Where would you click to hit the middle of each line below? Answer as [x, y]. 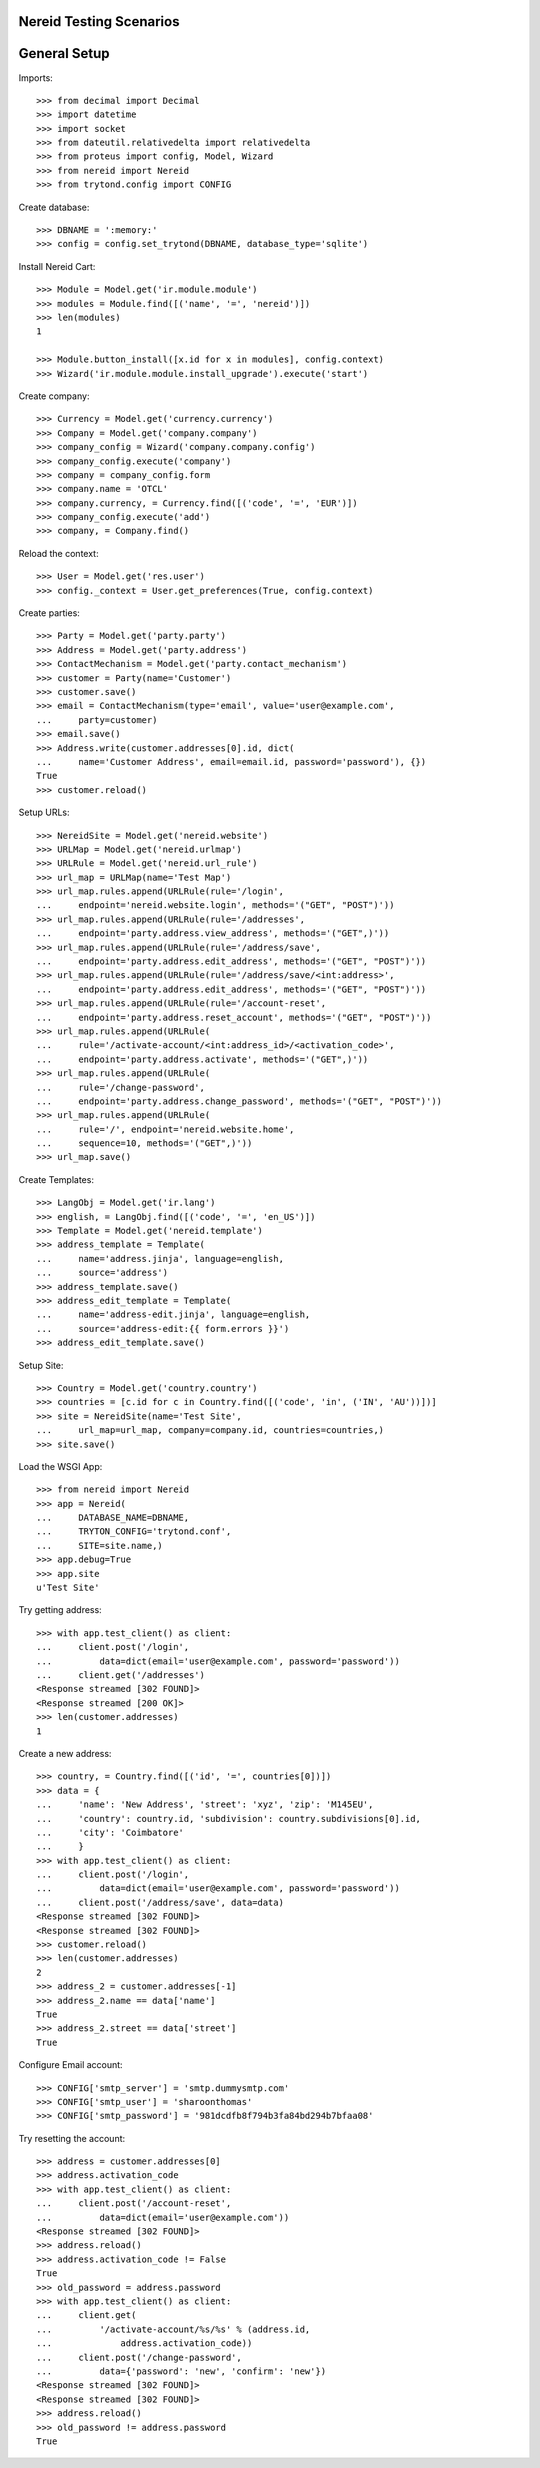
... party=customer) [97, 719]
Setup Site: [41, 1365]
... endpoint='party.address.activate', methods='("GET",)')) [202, 1059]
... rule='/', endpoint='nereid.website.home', [165, 1129]
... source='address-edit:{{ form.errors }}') [163, 1328]
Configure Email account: [71, 2065]
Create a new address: [65, 1753]
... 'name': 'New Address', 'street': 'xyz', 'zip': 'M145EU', [205, 1804]
